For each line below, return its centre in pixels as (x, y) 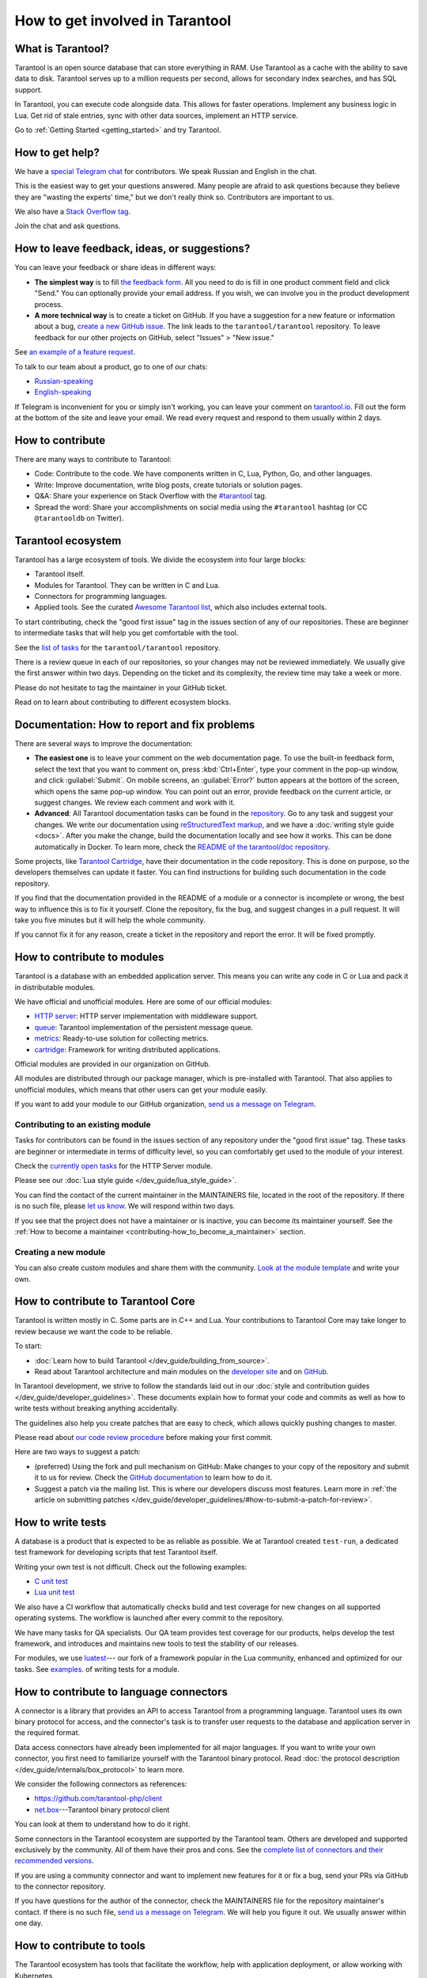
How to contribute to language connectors (121, 1692)
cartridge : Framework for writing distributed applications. (127, 1049)
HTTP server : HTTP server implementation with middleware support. (146, 1016)
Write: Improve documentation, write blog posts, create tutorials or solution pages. (169, 485)
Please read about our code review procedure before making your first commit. (144, 1437)
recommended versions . (54, 1861)
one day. (29, 1923)
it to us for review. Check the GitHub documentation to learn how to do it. (153, 1478)
